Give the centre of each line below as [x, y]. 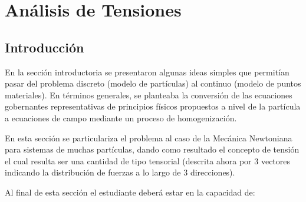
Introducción [45, 47]
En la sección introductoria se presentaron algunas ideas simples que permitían [147, 72]
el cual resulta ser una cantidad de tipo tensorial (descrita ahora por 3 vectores [148, 160]
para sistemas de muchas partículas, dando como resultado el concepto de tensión [152, 149]
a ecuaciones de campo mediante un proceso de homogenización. [121, 117]
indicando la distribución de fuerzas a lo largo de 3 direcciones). [120, 172]
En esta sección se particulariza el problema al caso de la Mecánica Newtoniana [149, 138]
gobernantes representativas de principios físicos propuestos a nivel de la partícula [153, 106]
